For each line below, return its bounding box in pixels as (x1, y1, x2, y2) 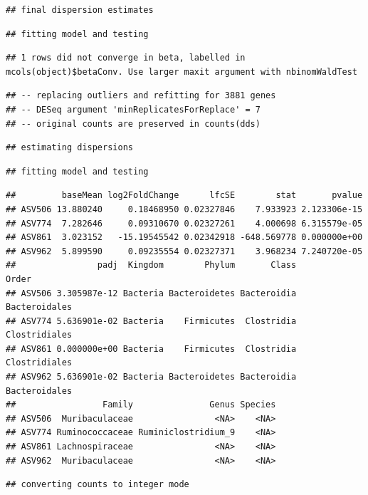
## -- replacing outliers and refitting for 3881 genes (6, 90, 276, 101)
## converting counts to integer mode (6, 479, 189, 490)
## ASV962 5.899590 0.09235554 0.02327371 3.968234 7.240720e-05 (6, 246, 363, 256)
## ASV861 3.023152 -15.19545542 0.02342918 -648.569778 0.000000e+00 (6, 232, 363, 243)
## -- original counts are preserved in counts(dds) (6, 118, 261, 129)
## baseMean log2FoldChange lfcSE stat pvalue (6, 190, 363, 201)
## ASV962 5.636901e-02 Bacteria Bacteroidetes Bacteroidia (6, 372, 297, 382)
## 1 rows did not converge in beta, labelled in (6, 53, 246, 63)
